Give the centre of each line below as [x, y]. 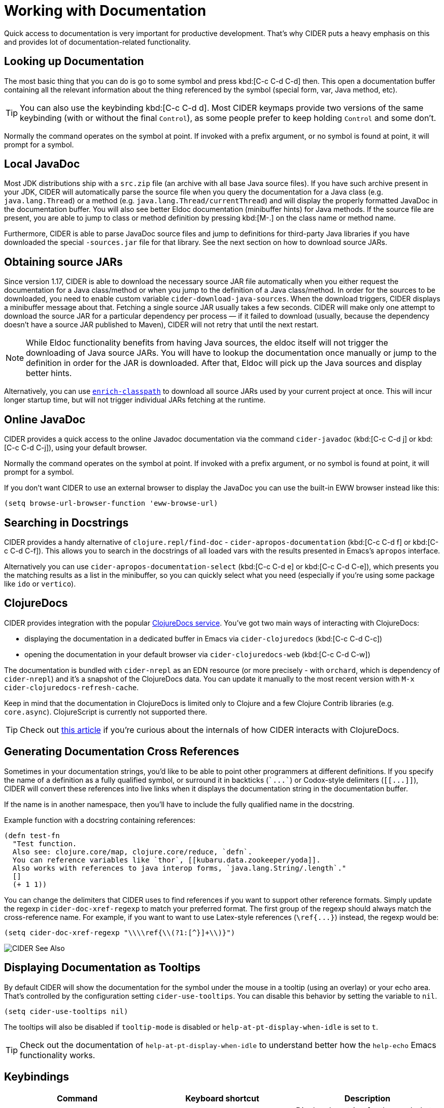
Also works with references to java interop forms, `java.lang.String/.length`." [179, 868]
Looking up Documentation [74, 61]
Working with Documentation [105, 11]
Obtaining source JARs [63, 262]
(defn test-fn [32, 835]
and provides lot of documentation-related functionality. [97, 42]
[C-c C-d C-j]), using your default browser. [76, 448]
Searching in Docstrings [66, 522]
